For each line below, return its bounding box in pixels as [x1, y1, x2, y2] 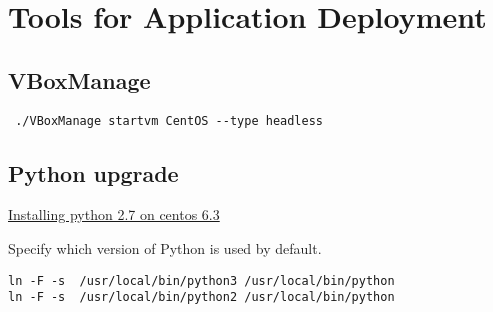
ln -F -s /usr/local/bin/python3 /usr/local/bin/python [8, 273, 395, 288]
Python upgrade [8, 157, 179, 188]
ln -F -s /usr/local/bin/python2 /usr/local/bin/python [8, 290, 395, 305]
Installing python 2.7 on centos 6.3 [8, 204, 220, 225]
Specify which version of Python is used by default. [8, 238, 322, 259]
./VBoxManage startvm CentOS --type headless [15, 113, 323, 128]
